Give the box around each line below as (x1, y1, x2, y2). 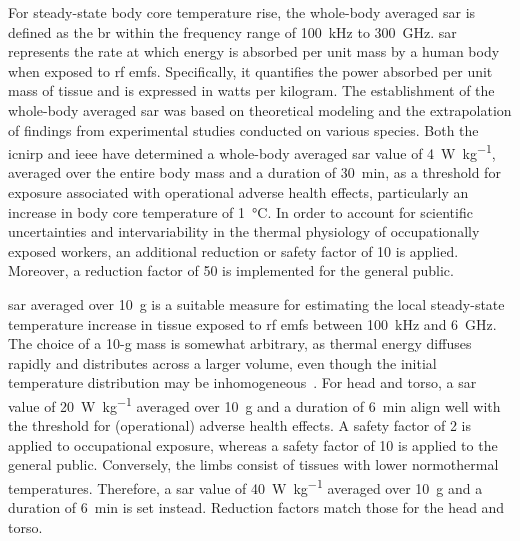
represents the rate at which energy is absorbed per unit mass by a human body (8, 41, 500, 62)
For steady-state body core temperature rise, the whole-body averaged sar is (8, 2, 476, 22)
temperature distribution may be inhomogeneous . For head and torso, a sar (8, 372, 477, 393)
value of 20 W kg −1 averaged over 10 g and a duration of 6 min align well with (8, 392, 501, 416)
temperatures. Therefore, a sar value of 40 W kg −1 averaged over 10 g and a (8, 474, 483, 498)
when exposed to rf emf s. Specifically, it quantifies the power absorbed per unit (8, 60, 493, 81)
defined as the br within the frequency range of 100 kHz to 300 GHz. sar (8, 21, 457, 42)
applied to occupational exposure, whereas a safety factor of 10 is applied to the (8, 434, 498, 455)
